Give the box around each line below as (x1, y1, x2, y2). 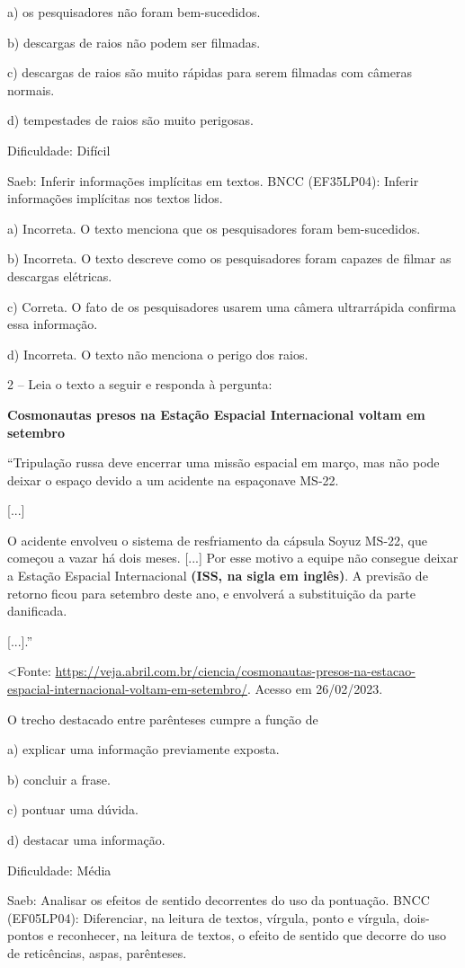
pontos (7, 926, 44, 945)
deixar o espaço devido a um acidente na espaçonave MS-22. (7, 470, 339, 489)
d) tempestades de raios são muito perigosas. (7, 111, 254, 129)
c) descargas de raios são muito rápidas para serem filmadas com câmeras (7, 63, 412, 82)
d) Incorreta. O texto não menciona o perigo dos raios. (7, 344, 309, 363)
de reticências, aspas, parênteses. (7, 943, 187, 962)
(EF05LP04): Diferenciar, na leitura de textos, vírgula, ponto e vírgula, (7, 908, 400, 927)
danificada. (7, 601, 67, 620)
